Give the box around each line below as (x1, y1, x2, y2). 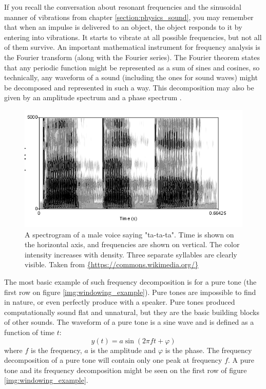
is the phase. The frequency (165, 344, 252, 355)
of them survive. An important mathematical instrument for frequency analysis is (4, 42, 260, 52)
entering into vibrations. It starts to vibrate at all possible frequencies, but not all (4, 31, 262, 42)
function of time (4, 326, 55, 337)
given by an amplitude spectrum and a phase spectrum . (4, 92, 182, 103)
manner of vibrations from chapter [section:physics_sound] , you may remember (4, 11, 254, 22)
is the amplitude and (90, 344, 156, 355)
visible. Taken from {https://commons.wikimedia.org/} (25, 259, 199, 270)
